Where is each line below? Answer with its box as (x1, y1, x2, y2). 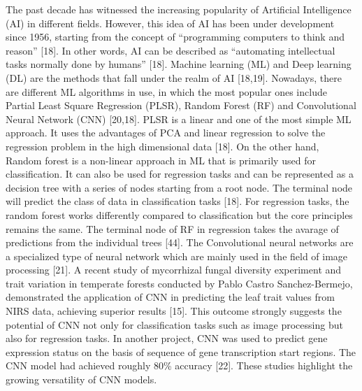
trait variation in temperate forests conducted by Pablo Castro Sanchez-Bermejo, (6, 276, 353, 290)
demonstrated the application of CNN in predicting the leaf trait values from (6, 290, 335, 304)
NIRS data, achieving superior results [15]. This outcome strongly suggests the (6, 304, 342, 318)
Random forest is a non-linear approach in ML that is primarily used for (6, 152, 316, 167)
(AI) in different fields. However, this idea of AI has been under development (6, 15, 335, 30)
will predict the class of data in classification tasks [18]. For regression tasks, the (6, 194, 349, 208)
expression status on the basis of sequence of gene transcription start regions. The (6, 344, 356, 359)
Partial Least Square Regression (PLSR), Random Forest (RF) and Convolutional (6, 98, 356, 113)
